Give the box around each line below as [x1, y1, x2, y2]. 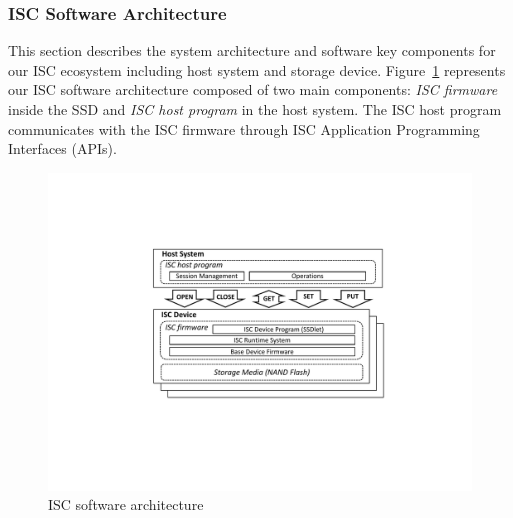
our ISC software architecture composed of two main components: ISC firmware [8, 79, 498, 100]
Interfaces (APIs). [8, 138, 117, 159]
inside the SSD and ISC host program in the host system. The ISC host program [8, 99, 502, 119]
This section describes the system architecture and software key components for [8, 40, 496, 61]
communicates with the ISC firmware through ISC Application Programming [8, 118, 480, 139]
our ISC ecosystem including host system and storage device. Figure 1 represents [8, 59, 506, 80]
